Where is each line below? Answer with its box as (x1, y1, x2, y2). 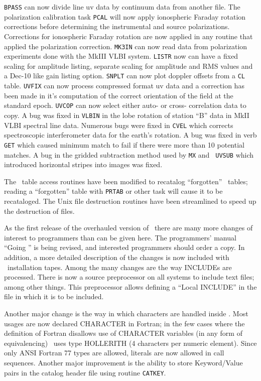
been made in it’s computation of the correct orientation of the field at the (4, 90, 233, 100)
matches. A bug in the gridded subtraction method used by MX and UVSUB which (4, 149, 254, 160)
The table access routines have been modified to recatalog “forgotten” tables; (4, 176, 248, 186)
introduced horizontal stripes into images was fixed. (4, 159, 163, 170)
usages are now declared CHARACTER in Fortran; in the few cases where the (4, 318, 245, 328)
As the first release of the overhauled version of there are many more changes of (4, 222, 253, 233)
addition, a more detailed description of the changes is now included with (4, 252, 229, 262)
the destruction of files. (4, 205, 75, 216)
